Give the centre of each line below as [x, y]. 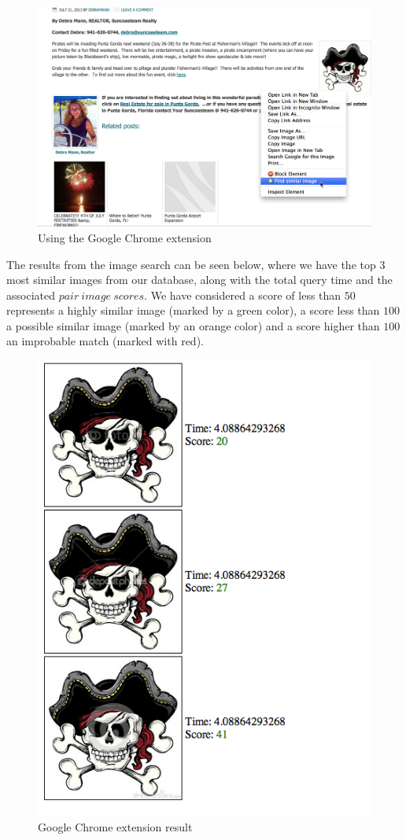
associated [31, 295]
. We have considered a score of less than [243, 295]
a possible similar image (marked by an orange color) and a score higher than [193, 325]
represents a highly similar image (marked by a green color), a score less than [193, 310]
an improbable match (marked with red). [105, 341]
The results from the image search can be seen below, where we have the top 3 [196, 264]
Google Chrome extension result [115, 827]
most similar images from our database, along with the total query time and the [199, 280]
